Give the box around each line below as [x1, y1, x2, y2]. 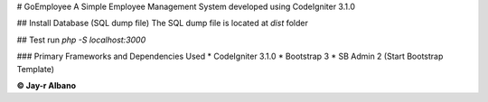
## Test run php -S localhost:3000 [16, 34, 146, 45]
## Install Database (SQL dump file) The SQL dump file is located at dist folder [16, 18, 309, 29]
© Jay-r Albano [16, 79, 77, 90]
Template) [16, 63, 54, 74]
